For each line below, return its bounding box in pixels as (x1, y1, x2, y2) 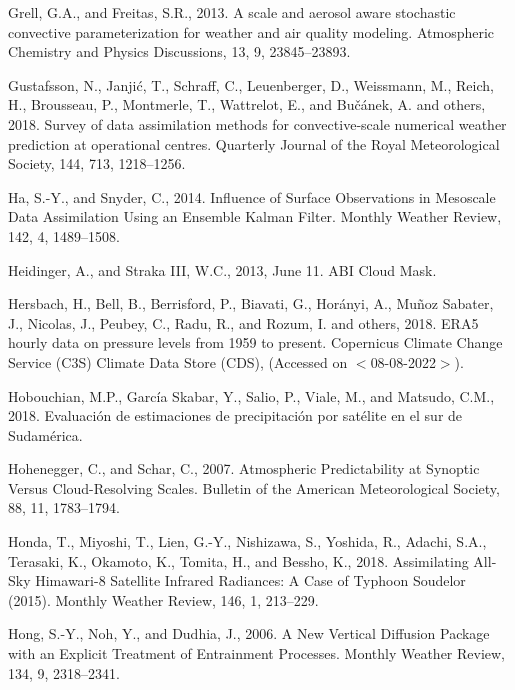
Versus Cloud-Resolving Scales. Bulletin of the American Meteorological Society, (8, 477, 500, 498)
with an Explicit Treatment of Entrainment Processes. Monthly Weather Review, (8, 643, 506, 664)
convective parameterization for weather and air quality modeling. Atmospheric (8, 21, 495, 42)
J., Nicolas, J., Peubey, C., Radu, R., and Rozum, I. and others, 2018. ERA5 (8, 312, 479, 333)
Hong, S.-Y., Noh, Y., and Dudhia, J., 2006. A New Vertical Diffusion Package (8, 623, 490, 644)
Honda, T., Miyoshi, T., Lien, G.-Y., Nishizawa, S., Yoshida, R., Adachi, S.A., (8, 531, 487, 552)
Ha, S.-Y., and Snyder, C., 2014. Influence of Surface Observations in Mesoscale (8, 186, 496, 207)
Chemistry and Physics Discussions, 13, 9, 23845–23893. (8, 41, 351, 62)
